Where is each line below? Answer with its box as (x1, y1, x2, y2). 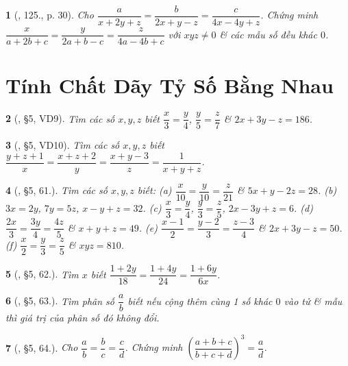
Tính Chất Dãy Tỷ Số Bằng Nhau (5, 71, 334, 99)
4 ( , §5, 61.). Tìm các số (5, 183, 108, 197)
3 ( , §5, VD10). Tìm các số (5, 138, 120, 152)
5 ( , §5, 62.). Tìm (5, 267, 79, 281)
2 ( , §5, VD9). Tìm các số (5, 111, 115, 125)
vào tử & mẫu (284, 293, 343, 308)
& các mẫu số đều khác (219, 27, 317, 41)
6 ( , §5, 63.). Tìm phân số (5, 293, 114, 308)
